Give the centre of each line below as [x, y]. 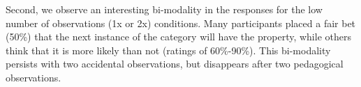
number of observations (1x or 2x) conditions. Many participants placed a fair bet [181, 23]
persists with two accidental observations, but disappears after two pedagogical [175, 64]
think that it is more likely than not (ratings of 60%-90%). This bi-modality [168, 50]
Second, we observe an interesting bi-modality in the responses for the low [164, 9]
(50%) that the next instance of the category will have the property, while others [178, 37]
